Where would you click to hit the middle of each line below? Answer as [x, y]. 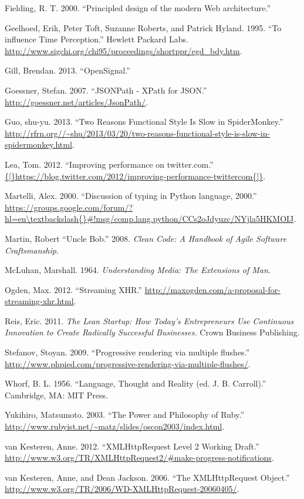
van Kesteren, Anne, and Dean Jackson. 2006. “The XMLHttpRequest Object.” [147, 477]
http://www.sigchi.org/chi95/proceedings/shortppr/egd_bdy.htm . [124, 50]
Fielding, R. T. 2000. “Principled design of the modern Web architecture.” [138, 8]
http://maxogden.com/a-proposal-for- [212, 289]
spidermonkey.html [38, 144]
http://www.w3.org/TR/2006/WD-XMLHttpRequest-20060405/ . [122, 489]
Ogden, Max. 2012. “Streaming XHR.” [73, 289]
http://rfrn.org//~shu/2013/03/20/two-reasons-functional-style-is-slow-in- [138, 133]
